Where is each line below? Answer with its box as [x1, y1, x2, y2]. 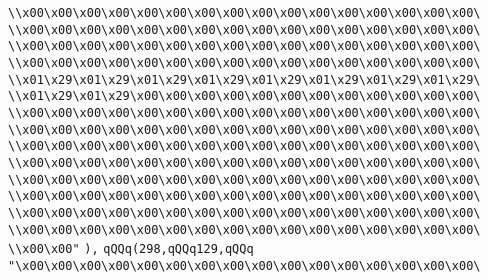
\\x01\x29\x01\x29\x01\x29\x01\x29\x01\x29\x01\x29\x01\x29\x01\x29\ [8, 72, 481, 87]
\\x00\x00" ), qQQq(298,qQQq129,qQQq [8, 242, 254, 257]
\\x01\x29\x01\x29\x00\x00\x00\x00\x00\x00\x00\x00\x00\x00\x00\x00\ [8, 89, 481, 104]
